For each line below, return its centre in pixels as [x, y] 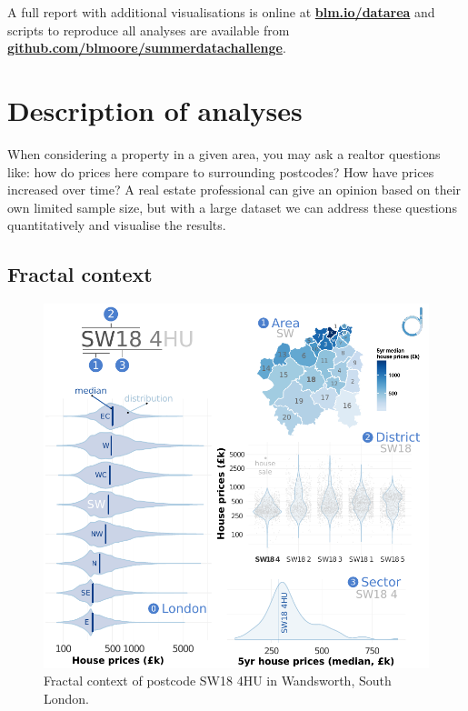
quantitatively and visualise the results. [117, 225]
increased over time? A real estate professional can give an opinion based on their [234, 190]
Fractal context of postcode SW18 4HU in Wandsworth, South [218, 681]
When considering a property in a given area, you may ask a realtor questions [224, 153]
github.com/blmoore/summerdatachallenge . [147, 48]
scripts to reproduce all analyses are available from [149, 30]
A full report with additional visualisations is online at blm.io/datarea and [221, 12]
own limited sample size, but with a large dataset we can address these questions [232, 207]
